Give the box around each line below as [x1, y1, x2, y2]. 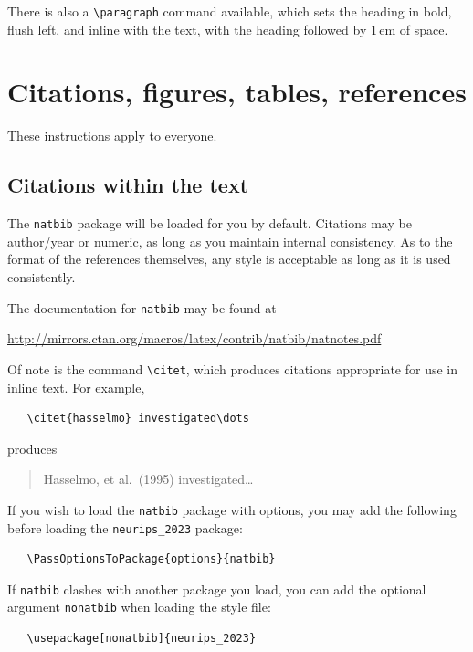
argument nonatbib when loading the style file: [7, 597, 271, 616]
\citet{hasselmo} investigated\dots [26, 412, 249, 426]
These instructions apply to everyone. [7, 126, 217, 145]
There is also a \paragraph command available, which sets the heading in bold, [7, 2, 452, 20]
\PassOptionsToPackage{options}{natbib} [26, 552, 276, 566]
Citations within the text [7, 171, 249, 199]
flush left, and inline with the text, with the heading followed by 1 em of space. [7, 19, 448, 38]
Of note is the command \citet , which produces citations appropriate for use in [7, 359, 457, 378]
